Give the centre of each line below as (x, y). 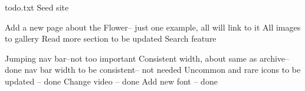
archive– (274, 58)
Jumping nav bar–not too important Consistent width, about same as (131, 58)
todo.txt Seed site (37, 7)
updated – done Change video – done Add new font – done (111, 81)
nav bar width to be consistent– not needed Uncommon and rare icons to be (163, 70)
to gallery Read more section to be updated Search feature (111, 38)
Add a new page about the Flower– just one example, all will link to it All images (153, 27)
